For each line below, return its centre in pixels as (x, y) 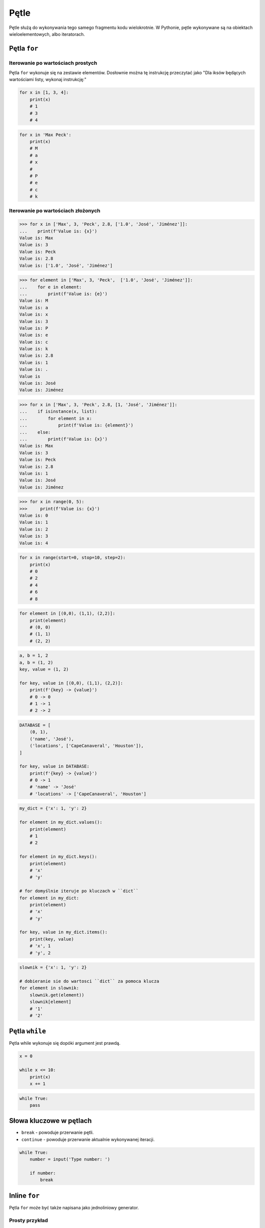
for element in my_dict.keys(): (58, 857)
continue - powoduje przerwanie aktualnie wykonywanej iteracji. (88, 1139)
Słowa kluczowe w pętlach (50, 1121)
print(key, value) (52, 939)
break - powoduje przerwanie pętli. (58, 1133)
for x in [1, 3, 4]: (44, 93)
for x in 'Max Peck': (45, 135)
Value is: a (34, 307)
